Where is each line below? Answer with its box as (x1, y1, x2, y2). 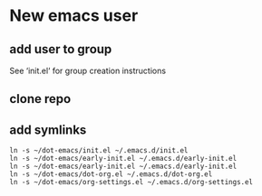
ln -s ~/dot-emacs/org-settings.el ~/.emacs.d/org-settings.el (9, 178, 254, 187)
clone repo (9, 91, 72, 107)
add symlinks (9, 122, 87, 137)
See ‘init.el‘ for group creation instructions (9, 65, 166, 76)
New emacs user (9, 5, 139, 26)
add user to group (9, 42, 112, 57)
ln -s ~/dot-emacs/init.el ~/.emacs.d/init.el (9, 146, 189, 155)
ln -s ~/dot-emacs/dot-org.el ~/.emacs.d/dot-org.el (9, 170, 213, 179)
